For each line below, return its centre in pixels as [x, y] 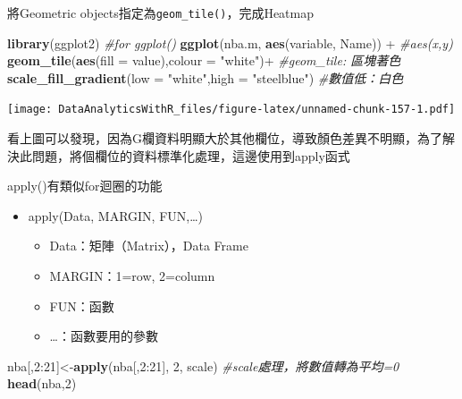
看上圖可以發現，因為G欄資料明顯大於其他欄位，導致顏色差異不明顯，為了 [225, 138]
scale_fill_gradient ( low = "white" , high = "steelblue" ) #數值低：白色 [206, 77]
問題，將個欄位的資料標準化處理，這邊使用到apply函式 [191, 155]
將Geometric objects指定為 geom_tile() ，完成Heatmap [161, 13]
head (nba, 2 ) [42, 383]
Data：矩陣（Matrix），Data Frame [149, 246]
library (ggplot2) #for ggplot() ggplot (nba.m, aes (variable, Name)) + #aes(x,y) [230, 42]
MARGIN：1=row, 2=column [132, 276]
